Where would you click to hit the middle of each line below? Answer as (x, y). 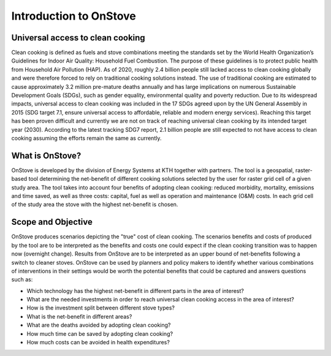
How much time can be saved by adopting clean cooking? (100, 333)
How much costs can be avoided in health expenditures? (98, 343)
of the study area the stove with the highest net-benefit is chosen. (95, 205)
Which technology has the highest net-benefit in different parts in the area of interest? (135, 290)
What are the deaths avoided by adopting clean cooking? (99, 325)
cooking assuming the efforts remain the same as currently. (86, 138)
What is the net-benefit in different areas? (79, 316)
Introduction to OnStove (74, 16)
